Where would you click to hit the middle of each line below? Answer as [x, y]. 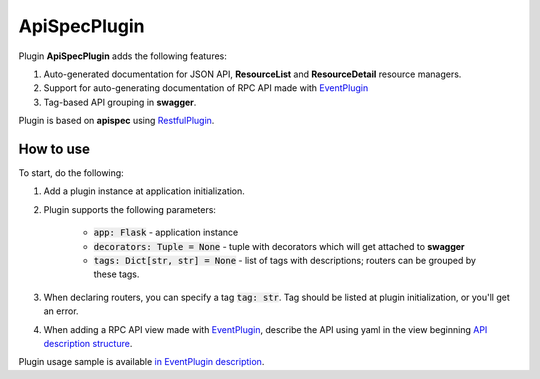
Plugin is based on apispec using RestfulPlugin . [116, 121]
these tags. [116, 274]
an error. [61, 311]
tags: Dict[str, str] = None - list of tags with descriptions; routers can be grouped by [285, 260]
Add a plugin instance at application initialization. [144, 191]
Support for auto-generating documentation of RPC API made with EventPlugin [206, 88]
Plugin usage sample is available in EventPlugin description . [141, 362]
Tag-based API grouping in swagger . [120, 102]
